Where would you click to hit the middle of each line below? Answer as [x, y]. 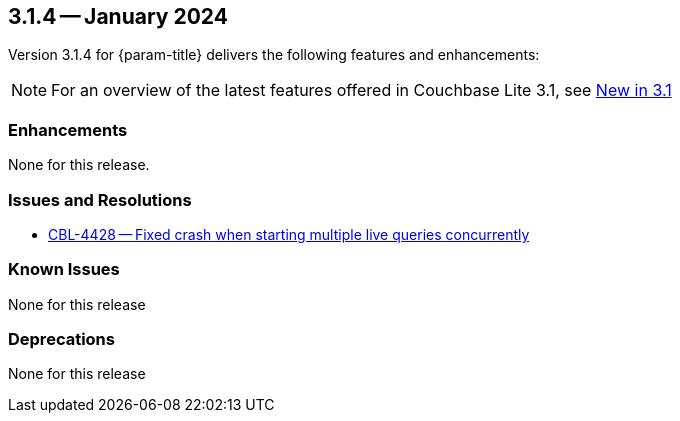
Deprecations [61, 339]
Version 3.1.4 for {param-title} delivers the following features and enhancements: [274, 55]
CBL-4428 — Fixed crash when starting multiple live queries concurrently [289, 234]
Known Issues [64, 269]
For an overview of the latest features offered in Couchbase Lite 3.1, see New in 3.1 [361, 90]
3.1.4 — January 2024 [118, 16]
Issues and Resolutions [100, 199]
